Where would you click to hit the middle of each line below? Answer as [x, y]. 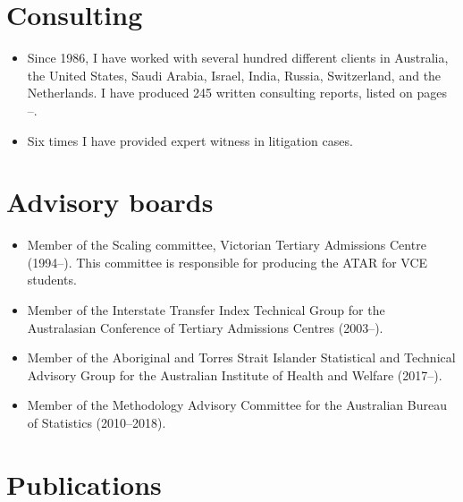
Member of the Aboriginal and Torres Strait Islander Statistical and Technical [241, 357]
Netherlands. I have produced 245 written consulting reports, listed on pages [237, 93]
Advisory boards [110, 202]
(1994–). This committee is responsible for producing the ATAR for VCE [227, 262]
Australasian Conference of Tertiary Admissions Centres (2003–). [205, 327]
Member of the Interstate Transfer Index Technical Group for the [206, 310]
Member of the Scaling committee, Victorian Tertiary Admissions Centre [227, 245]
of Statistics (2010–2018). [97, 422]
